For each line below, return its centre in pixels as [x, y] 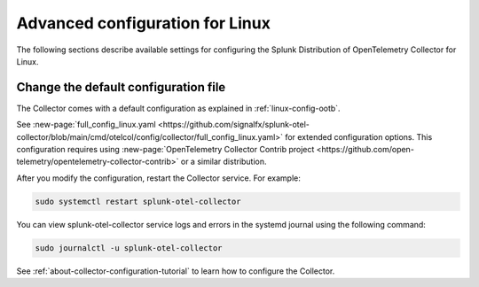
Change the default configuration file [121, 87]
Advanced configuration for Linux [143, 23]
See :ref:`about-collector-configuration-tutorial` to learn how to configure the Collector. [176, 271]
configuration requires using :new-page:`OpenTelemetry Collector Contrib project [165, 150]
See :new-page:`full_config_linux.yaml [86, 125]
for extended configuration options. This [359, 136]
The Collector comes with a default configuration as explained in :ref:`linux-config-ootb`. [178, 108]
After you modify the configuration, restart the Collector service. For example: [158, 178]
